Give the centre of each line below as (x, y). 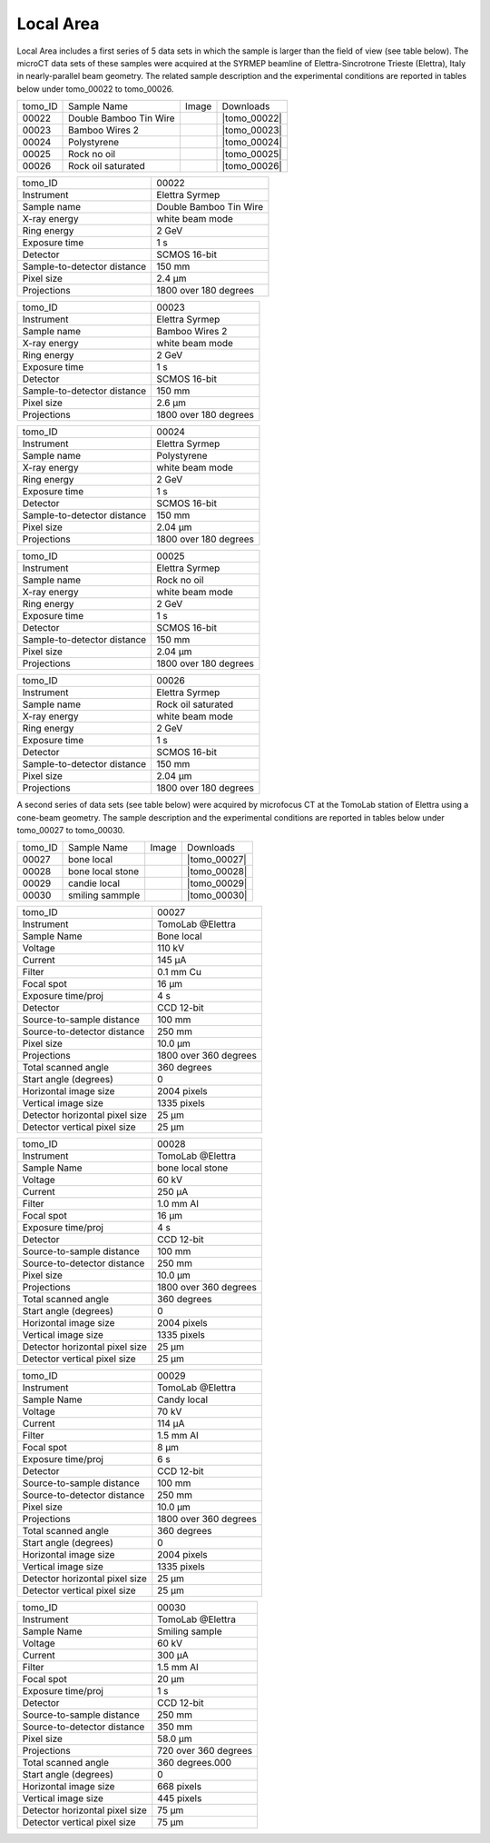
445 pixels (180, 1798)
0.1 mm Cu (179, 972)
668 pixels (180, 1787)
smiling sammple (104, 895)
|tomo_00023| (252, 130)
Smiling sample (190, 1631)
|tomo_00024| (252, 143)
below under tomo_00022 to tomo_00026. (95, 89)
